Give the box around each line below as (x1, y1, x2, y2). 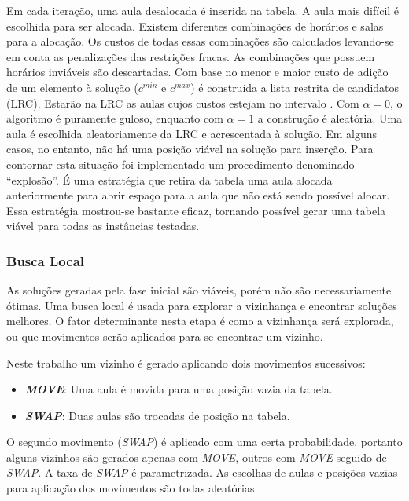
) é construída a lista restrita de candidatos (190, 79, 400, 95)
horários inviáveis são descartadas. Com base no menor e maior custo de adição (6, 64, 389, 80)
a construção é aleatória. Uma (257, 110, 403, 126)
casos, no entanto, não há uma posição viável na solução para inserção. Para (6, 141, 374, 157)
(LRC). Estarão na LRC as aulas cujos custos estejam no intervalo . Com (6, 94, 359, 111)
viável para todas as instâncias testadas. (6, 218, 200, 234)
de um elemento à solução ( (6, 79, 138, 95)
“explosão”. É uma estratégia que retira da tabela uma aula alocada (6, 171, 333, 188)
